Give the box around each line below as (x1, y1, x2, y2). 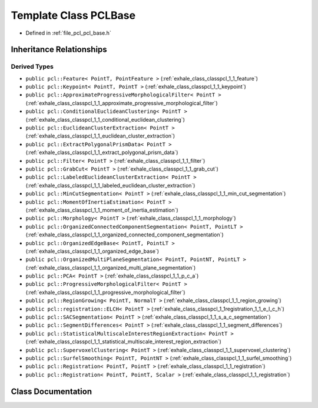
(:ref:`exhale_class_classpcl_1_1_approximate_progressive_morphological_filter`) (25, 99, 218, 106)
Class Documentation (11, 386, 92, 396)
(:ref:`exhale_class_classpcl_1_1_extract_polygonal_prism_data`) (25, 149, 178, 156)
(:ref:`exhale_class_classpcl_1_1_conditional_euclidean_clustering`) (25, 116, 185, 123)
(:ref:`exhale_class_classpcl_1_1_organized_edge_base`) (25, 248, 159, 255)
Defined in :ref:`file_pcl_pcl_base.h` (25, 29, 111, 36)
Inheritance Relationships (11, 45, 107, 55)
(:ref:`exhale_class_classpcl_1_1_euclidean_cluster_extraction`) (25, 132, 175, 139)
